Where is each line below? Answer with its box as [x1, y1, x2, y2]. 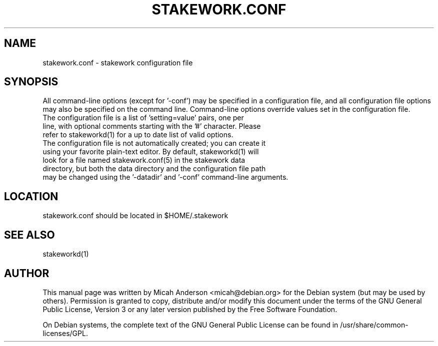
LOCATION [4, 190, 58, 203]
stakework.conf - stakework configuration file [42, 58, 193, 67]
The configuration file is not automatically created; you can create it [42, 139, 265, 148]
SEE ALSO [4, 228, 55, 241]
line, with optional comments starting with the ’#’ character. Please [42, 122, 261, 131]
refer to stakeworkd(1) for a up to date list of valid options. [42, 130, 233, 139]
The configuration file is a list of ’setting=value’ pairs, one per [42, 113, 244, 122]
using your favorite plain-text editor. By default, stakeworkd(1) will [42, 147, 259, 156]
